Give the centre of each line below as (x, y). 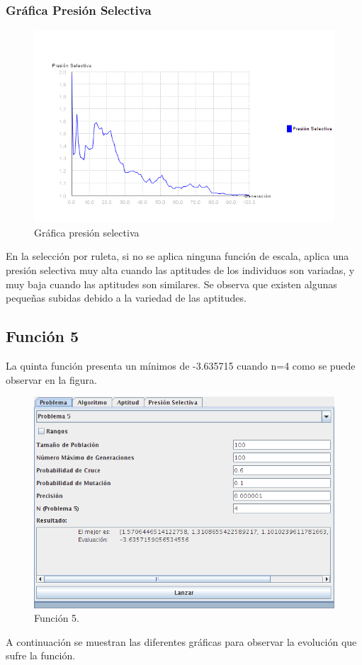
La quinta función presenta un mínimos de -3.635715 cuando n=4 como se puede (181, 365)
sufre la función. (41, 655)
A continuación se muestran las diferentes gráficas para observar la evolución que (181, 641)
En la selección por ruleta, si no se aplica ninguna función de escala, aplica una (177, 256)
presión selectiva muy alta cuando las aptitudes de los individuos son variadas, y (180, 269)
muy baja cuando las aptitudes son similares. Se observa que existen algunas (171, 284)
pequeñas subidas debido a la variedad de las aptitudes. (126, 298)
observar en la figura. (51, 379)
